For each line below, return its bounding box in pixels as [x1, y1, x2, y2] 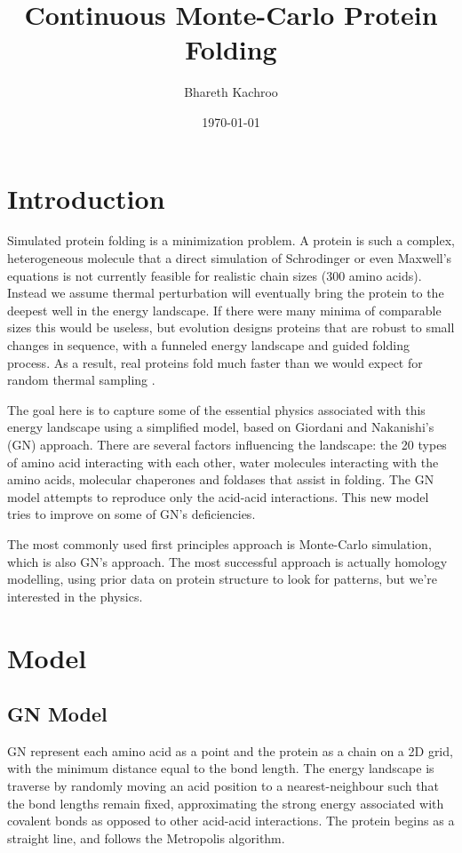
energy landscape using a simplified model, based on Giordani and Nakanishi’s [7, 418, 434, 436]
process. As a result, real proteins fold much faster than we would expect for [7, 353, 423, 371]
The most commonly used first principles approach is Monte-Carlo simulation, [7, 534, 432, 553]
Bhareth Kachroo [184, 83, 278, 101]
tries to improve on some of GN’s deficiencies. [7, 505, 256, 523]
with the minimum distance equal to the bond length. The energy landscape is [7, 759, 434, 777]
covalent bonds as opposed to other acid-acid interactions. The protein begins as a [7, 811, 455, 830]
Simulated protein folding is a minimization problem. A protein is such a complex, [7, 231, 455, 250]
